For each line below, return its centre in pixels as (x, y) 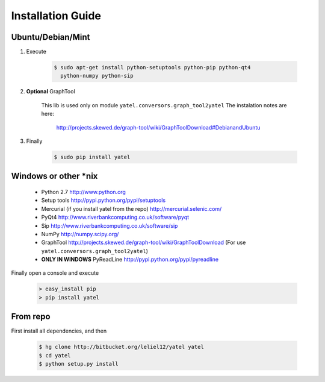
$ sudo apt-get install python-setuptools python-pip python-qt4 (152, 67)
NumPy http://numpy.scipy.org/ (80, 234)
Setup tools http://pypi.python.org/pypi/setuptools (103, 200)
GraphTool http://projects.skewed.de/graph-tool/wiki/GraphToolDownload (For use (144, 243)
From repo (31, 317)
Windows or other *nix (54, 176)
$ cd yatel (55, 355)
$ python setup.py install (79, 364)
